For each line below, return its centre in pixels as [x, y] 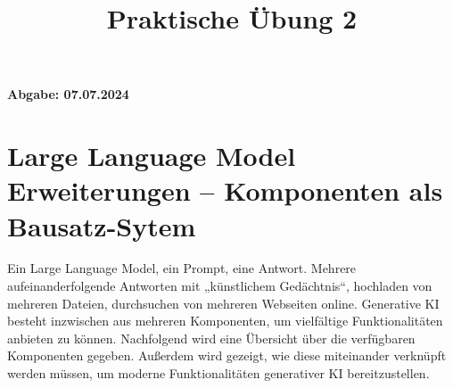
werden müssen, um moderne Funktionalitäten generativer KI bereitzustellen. [218, 373]
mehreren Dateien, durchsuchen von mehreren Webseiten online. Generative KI [223, 303]
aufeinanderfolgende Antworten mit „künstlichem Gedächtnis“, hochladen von [220, 286]
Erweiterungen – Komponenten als [225, 190]
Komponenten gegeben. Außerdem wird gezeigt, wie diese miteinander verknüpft [227, 355]
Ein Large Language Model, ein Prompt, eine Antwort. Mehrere [182, 268]
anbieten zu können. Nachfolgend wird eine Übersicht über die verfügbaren [211, 338]
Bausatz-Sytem [102, 225]
